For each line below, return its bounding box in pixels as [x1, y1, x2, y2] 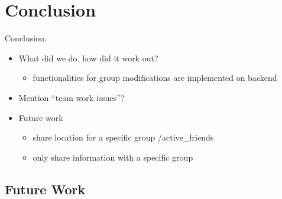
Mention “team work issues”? [18, 91, 125, 103]
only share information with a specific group [33, 151, 193, 163]
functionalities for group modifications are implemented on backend [33, 71, 277, 84]
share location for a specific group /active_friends [33, 131, 214, 143]
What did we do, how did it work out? [18, 51, 158, 64]
